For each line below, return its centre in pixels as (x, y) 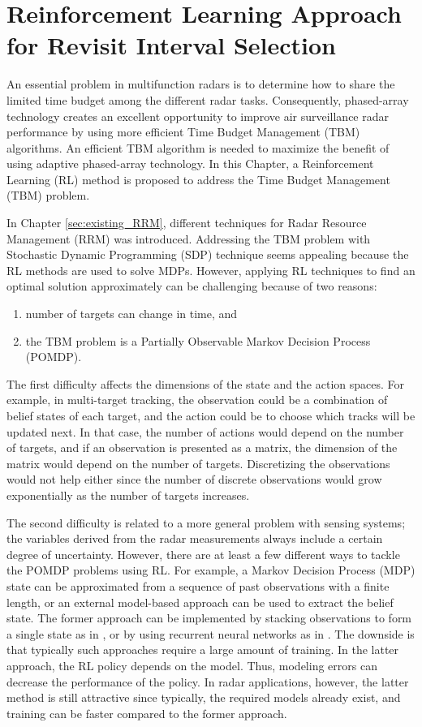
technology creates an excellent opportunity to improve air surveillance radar (198, 116)
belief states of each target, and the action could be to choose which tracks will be (211, 415)
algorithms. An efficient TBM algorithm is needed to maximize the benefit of (198, 147)
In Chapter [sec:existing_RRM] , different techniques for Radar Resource (187, 223)
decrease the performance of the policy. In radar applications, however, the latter (208, 681)
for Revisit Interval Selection (172, 45)
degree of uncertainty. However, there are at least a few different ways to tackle (203, 554)
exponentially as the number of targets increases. (128, 495)
